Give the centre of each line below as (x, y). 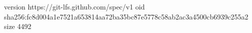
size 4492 (18, 26)
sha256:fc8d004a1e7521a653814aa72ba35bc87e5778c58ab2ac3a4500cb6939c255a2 (126, 16)
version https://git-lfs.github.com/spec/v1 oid (74, 6)
